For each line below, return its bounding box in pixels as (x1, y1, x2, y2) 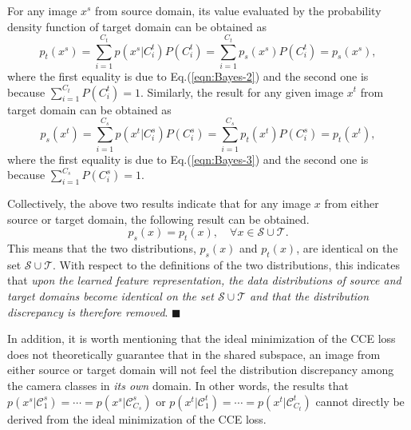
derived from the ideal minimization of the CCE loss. (7, 410, 267, 427)
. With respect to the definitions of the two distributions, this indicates (53, 256, 400, 273)
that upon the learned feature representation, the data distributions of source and (7, 272, 401, 289)
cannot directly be (315, 392, 405, 409)
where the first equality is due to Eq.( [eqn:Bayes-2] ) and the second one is (7, 67, 369, 84)
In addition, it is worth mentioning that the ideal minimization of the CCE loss (7, 330, 396, 347)
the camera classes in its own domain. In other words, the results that (7, 377, 350, 393)
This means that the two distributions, (7, 240, 196, 257)
